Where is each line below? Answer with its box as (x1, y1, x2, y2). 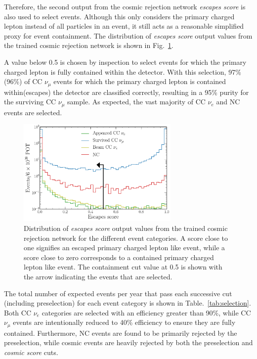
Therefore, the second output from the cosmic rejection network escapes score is (4, 1, 246, 11)
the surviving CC (4, 96, 56, 107)
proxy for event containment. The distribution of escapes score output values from (4, 30, 253, 41)
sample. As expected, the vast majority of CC (67, 96, 206, 107)
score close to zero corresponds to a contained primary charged (24, 252, 214, 262)
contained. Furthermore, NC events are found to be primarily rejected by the (4, 327, 237, 338)
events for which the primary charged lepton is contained (53, 76, 226, 87)
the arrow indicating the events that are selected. (24, 271, 172, 282)
